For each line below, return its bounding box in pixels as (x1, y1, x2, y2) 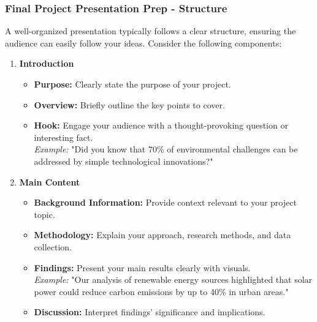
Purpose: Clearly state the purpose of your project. (34, 78, 231, 90)
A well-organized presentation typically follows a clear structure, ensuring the (5, 24, 296, 37)
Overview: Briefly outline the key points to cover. (34, 98, 225, 111)
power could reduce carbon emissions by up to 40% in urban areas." (34, 285, 289, 298)
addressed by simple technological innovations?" (34, 154, 213, 167)
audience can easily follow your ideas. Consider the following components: (5, 36, 282, 49)
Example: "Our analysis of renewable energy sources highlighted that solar (34, 273, 313, 286)
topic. (34, 208, 55, 220)
